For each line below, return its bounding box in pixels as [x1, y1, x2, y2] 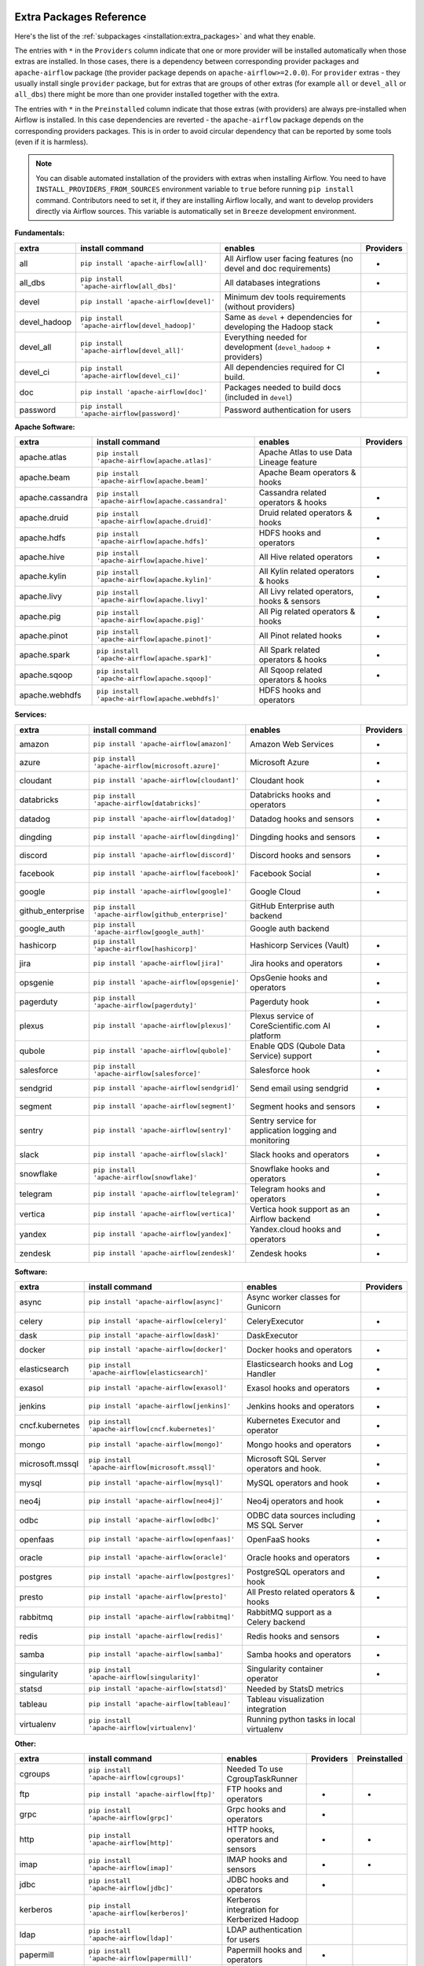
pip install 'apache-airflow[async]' [88, 1298, 224, 1306]
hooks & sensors [258, 596, 321, 607]
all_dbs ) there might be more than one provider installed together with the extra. [14, 90, 280, 99]
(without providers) [224, 301, 295, 312]
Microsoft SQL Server [246, 1453, 327, 1464]
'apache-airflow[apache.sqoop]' [97, 675, 212, 683]
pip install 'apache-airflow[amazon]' [93, 740, 232, 749]
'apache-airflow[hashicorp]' [93, 944, 198, 953]
